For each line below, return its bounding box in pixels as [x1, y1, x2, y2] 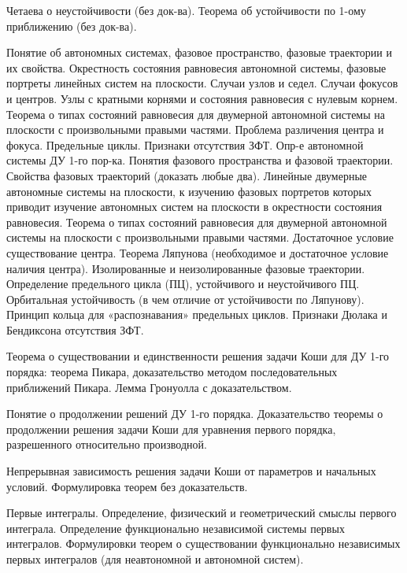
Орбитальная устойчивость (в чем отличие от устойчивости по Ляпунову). [6, 290, 364, 307]
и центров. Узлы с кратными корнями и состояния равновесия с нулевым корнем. [6, 90, 398, 106]
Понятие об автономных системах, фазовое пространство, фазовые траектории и [6, 44, 392, 61]
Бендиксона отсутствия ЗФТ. [6, 321, 144, 338]
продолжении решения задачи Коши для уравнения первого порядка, [6, 420, 336, 437]
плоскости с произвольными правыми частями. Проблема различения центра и [6, 121, 384, 138]
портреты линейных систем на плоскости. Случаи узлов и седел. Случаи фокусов [6, 75, 398, 91]
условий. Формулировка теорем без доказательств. [6, 478, 248, 494]
